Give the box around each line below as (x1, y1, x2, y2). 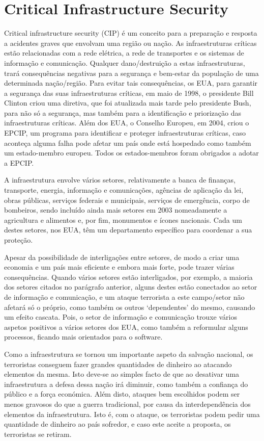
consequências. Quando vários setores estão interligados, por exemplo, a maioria (4, 271, 253, 282)
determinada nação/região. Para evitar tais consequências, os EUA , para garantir (4, 77, 258, 88)
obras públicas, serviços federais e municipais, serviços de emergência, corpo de (4, 194, 250, 205)
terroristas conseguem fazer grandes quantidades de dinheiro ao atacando (4, 358, 232, 369)
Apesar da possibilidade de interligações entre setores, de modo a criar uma (4, 251, 240, 262)
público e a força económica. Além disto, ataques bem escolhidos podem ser (4, 388, 240, 399)
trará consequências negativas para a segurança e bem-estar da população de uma (4, 67, 259, 78)
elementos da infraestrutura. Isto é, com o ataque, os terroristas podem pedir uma (4, 408, 260, 419)
